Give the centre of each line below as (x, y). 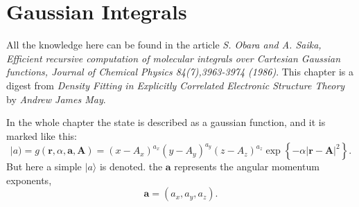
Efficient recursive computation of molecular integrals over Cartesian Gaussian (174, 58)
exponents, (29, 180)
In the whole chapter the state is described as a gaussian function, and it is (166, 122)
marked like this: (42, 135)
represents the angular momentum (247, 166)
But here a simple (44, 166)
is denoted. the (131, 166)
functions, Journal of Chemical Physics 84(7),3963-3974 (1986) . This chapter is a (180, 72)
